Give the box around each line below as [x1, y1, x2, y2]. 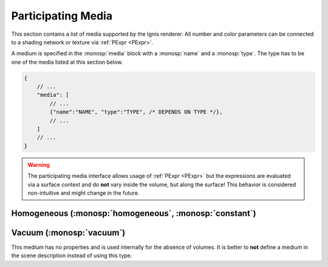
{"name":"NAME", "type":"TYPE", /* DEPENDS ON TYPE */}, [49, 109, 223, 115]
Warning [27, 161, 50, 168]
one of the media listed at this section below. [11, 58, 123, 66]
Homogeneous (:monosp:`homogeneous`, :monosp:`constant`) [11, 208, 256, 218]
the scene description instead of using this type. [11, 252, 132, 259]
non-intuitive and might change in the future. [27, 189, 140, 197]
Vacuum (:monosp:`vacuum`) [11, 228, 126, 238]
